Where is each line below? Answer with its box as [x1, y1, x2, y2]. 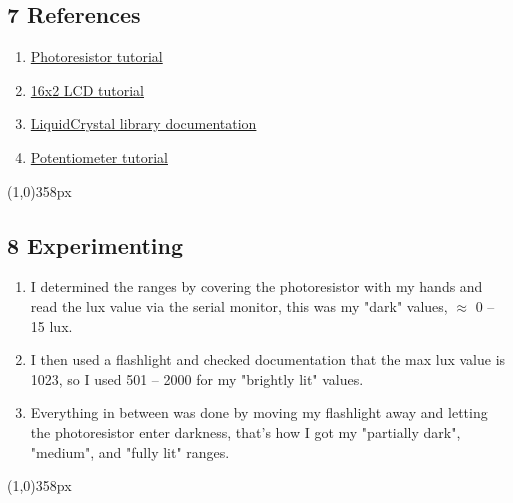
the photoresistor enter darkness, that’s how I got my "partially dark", [30, 421, 461, 442]
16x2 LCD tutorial [30, 79, 145, 100]
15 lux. [30, 315, 73, 336]
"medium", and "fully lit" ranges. [30, 441, 230, 462]
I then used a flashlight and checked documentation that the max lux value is [30, 349, 506, 370]
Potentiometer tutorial [30, 146, 168, 167]
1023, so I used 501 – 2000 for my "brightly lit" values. [30, 368, 364, 389]
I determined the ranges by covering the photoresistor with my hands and [30, 276, 483, 297]
